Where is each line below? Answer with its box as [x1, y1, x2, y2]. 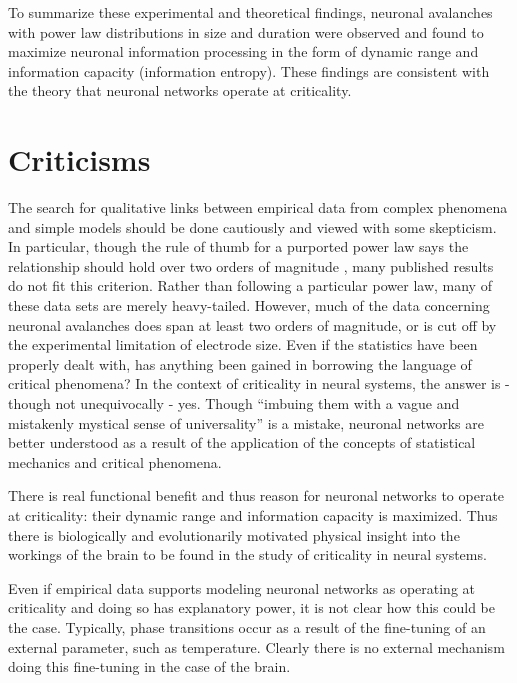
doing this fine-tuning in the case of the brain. [8, 656, 291, 677]
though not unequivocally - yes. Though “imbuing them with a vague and [8, 393, 460, 414]
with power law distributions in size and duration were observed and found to [8, 21, 484, 42]
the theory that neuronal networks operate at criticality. [8, 80, 352, 101]
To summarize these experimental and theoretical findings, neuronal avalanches [8, 2, 493, 22]
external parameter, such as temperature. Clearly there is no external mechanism [8, 636, 505, 657]
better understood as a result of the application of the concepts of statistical [8, 432, 476, 453]
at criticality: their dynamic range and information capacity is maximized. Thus [8, 505, 498, 525]
